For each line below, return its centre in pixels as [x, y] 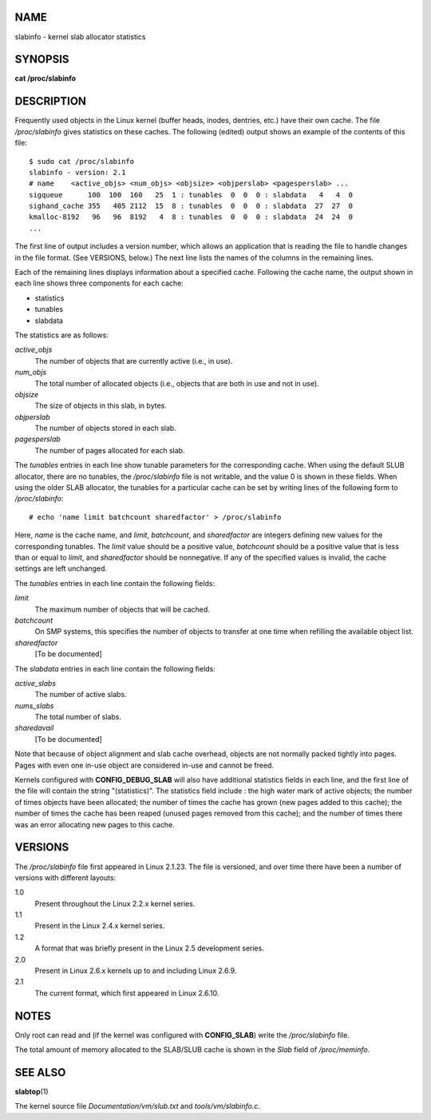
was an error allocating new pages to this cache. [95, 824]
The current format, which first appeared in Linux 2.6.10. [127, 993]
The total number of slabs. [78, 717]
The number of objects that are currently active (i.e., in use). [134, 361]
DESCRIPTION [51, 101]
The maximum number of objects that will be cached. [123, 609]
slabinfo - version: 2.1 [77, 172]
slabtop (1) [32, 1092]
